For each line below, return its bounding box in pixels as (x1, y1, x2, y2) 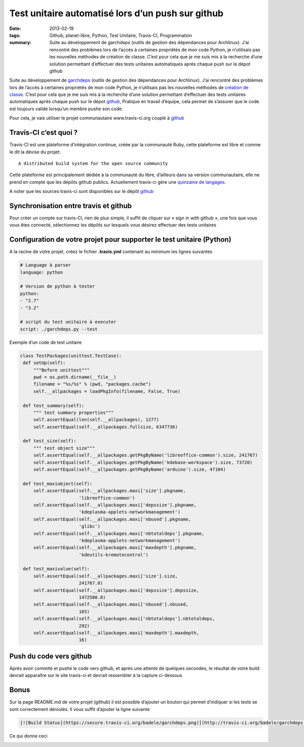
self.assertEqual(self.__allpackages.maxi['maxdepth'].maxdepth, (33, 630, 200, 636)
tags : (9, 32, 21, 38)
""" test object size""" (33, 445, 95, 451)
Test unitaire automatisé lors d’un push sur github (9, 8, 224, 19)
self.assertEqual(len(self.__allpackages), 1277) (33, 417, 159, 423)
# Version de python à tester (20, 283, 95, 289)
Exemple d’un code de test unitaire (9, 339, 82, 345)
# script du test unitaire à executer (20, 319, 117, 325)
